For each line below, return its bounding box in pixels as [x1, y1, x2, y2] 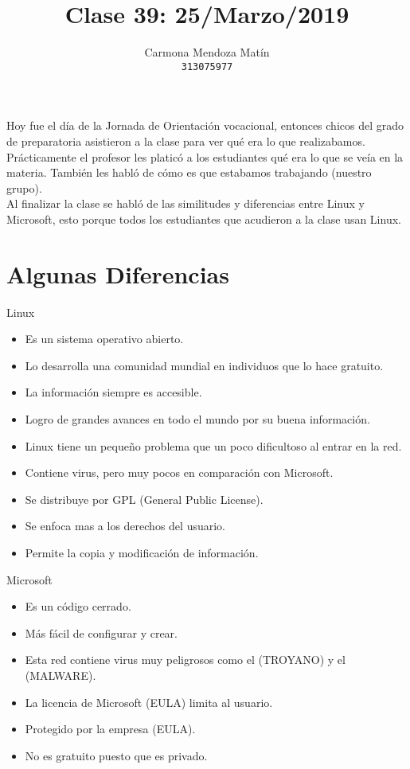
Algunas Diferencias [6, 257, 229, 290]
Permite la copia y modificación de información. [25, 545, 259, 560]
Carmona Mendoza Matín [144, 44, 270, 61]
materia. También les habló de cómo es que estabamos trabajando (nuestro [6, 164, 372, 181]
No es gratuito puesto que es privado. [25, 747, 208, 763]
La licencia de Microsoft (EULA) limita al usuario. [25, 693, 273, 710]
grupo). [6, 179, 42, 196]
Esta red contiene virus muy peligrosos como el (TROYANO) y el [25, 651, 346, 668]
